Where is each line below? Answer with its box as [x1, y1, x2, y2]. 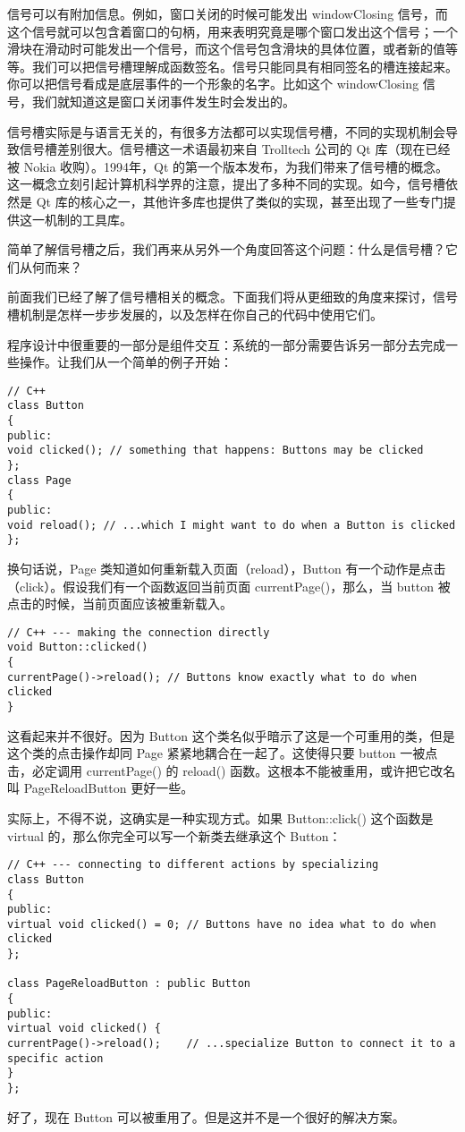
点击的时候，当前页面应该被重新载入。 [7, 594, 232, 613]
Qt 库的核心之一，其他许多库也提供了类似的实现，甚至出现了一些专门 [36, 192, 444, 210]
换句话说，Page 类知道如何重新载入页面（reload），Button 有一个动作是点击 [7, 558, 446, 577]
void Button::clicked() [7, 641, 148, 654]
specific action [7, 1051, 104, 1065]
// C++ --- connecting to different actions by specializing [7, 858, 379, 872]
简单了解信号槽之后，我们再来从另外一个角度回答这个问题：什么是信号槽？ [7, 240, 445, 259]
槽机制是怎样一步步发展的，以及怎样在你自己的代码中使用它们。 [7, 304, 383, 323]
